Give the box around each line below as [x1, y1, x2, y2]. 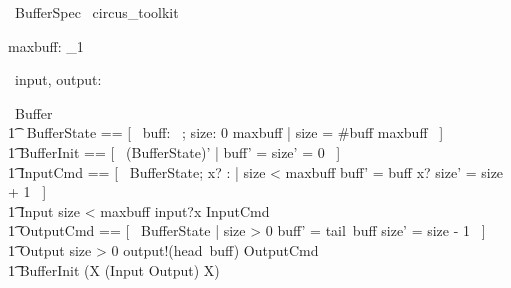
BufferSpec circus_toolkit [14, 2, 179, 22]
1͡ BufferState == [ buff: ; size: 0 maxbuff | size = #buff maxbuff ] [8, 122, 444, 143]
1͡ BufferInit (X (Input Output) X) [8, 259, 220, 280]
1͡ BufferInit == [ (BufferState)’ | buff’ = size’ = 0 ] [8, 141, 341, 162]
